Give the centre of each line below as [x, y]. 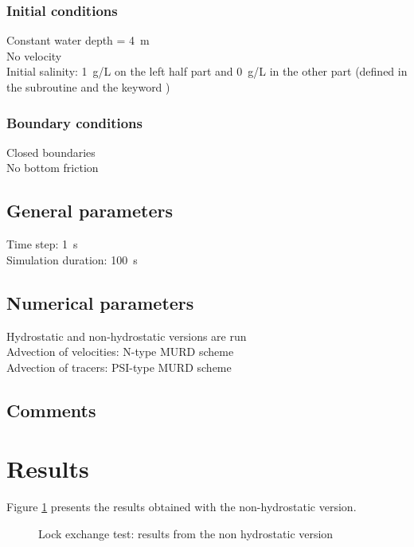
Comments [51, 410]
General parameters [90, 211]
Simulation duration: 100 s [72, 259]
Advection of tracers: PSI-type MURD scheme [119, 367]
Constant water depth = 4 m [78, 40]
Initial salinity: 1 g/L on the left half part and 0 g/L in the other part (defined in [207, 71]
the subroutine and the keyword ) [88, 87]
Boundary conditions [74, 122]
